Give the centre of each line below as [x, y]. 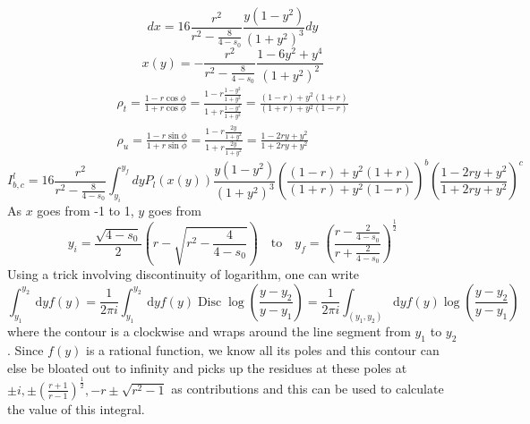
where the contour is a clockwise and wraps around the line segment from [209, 331]
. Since [26, 350]
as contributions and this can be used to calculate [308, 389]
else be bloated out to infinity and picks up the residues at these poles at [207, 367]
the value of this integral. [76, 408]
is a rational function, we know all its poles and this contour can [262, 350]
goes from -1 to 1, [85, 210]
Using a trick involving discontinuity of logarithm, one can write [184, 273]
